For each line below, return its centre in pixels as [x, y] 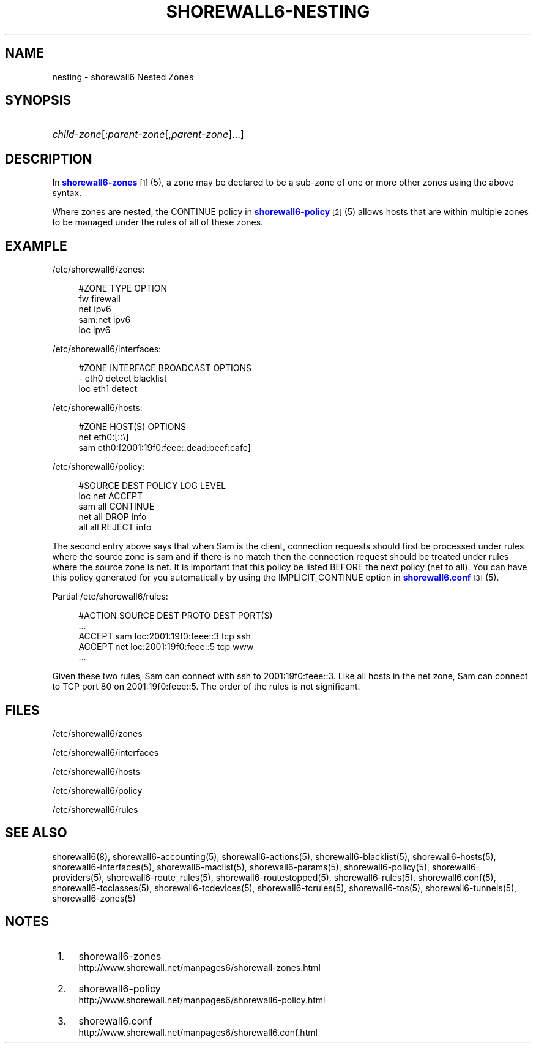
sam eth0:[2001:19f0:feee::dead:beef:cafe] [165, 448]
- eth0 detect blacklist [123, 379]
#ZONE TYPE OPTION [123, 288]
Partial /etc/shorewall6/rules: [110, 597]
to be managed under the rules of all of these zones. [158, 222]
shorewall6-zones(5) [94, 898]
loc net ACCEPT [111, 496]
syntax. [67, 193]
